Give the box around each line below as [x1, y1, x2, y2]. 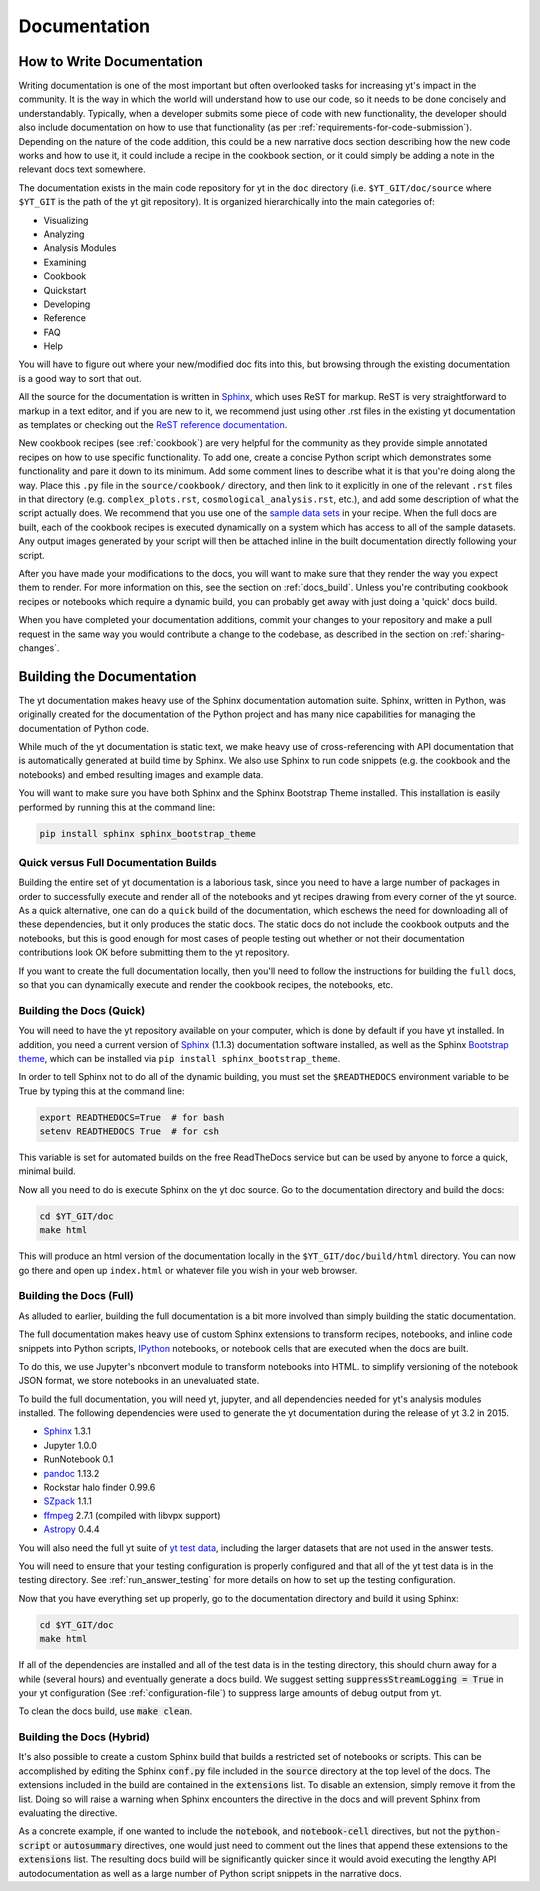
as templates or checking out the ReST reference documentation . [18, 419, 288, 431]
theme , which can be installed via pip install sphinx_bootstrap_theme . [18, 1052, 341, 1064]
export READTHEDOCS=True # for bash [39, 1111, 225, 1123]
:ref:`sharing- [450, 628, 505, 640]
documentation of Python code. [18, 722, 150, 734]
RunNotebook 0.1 [43, 1453, 114, 1465]
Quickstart [43, 284, 87, 296]
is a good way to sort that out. [18, 372, 142, 384]
